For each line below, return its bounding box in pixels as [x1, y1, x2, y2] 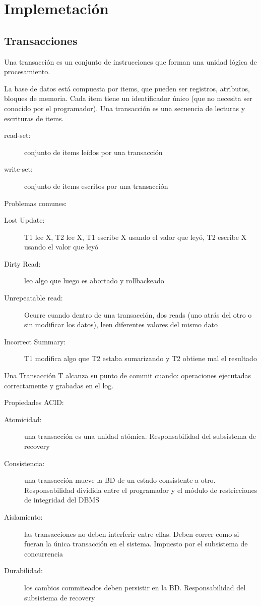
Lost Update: [4, 215, 45, 225]
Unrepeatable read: [4, 292, 63, 303]
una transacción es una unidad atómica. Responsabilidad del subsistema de [24, 431, 256, 441]
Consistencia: [4, 458, 45, 468]
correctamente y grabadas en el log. [4, 380, 114, 390]
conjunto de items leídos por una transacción [24, 146, 163, 157]
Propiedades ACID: [4, 397, 64, 408]
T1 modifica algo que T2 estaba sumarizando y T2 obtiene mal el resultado [24, 353, 257, 364]
